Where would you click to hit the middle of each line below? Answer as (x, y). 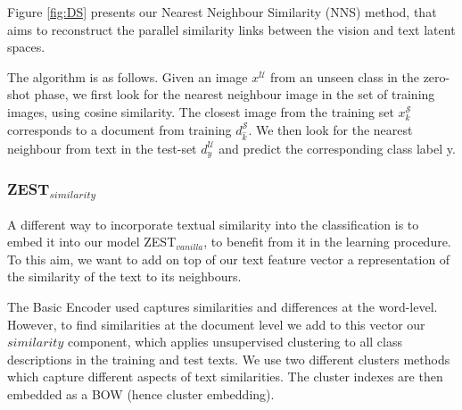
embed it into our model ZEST (92, 242)
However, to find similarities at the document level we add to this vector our (216, 324)
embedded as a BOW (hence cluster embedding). (141, 393)
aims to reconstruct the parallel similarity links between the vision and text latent (231, 29)
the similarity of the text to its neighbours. (124, 276)
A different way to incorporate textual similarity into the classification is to (213, 224)
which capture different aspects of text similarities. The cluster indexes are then (225, 377)
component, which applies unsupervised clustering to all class (235, 342)
